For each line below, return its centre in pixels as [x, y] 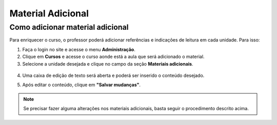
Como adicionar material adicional [69, 27]
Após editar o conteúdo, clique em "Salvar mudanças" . [82, 85]
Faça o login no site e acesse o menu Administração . [79, 49]
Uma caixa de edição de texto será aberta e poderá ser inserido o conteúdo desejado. [113, 75]
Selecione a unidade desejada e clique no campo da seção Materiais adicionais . [108, 64]
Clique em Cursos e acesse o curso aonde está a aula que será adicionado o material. [113, 57]
